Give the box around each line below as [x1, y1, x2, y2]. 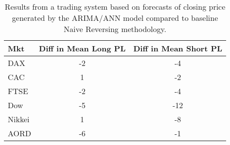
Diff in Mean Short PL [133, 43, 223, 54]
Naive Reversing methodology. [64, 23, 167, 34]
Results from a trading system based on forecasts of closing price [4, 1, 226, 12]
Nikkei [8, 113, 30, 125]
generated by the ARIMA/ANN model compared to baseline [12, 12, 218, 23]
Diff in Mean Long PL [39, 43, 126, 54]
